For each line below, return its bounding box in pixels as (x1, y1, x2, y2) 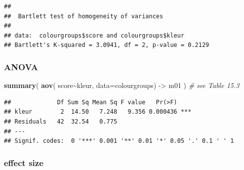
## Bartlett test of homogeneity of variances (4, 12, 163, 20)
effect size (4, 156, 43, 169)
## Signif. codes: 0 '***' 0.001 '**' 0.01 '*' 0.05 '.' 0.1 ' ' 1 (4, 137, 234, 145)
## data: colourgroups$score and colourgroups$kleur (4, 32, 185, 39)
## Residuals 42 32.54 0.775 (4, 118, 118, 125)
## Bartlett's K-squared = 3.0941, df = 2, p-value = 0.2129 (4, 42, 209, 49)
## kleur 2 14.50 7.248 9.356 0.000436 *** (4, 108, 192, 116)
